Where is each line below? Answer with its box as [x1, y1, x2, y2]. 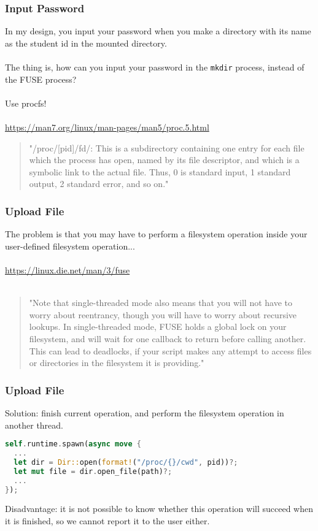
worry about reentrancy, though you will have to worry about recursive [29, 308, 297, 321]
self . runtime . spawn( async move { [5, 440, 142, 449]
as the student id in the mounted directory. [5, 36, 167, 49]
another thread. [5, 418, 63, 431]
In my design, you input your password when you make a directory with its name [5, 25, 311, 37]
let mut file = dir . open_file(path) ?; [14, 467, 173, 476]
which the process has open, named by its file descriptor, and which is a [29, 153, 300, 166]
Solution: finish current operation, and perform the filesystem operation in [5, 406, 284, 419]
